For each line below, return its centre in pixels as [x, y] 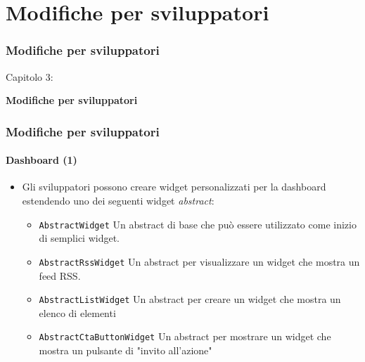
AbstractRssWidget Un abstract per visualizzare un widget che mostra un [199, 261]
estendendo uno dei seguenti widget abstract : [118, 201]
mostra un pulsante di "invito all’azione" [126, 350]
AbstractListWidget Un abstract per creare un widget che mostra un [190, 299]
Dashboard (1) [41, 160]
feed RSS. [60, 275]
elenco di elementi [77, 312]
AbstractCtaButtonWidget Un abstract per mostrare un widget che [185, 336]
